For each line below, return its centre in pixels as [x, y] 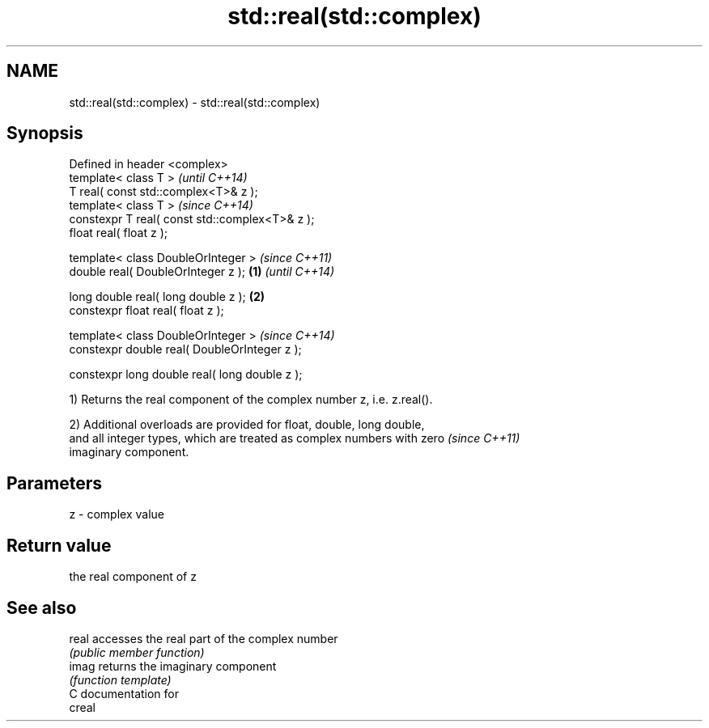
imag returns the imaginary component [173, 666]
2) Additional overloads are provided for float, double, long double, [247, 425]
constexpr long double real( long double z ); [186, 375]
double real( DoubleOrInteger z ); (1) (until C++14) [202, 272]
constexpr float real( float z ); [146, 311]
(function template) [120, 679]
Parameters [54, 483]
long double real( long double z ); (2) [167, 297]
